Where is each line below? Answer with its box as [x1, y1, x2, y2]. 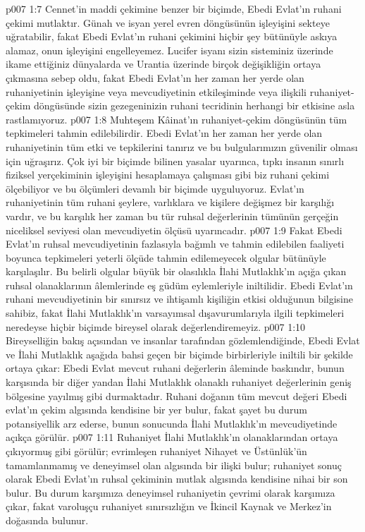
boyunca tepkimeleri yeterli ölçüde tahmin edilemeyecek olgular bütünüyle [6, 250, 326, 265]
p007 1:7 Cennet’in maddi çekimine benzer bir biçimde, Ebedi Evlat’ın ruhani [6, 1, 342, 16]
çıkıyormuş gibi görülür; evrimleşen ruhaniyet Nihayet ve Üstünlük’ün [6, 444, 307, 458]
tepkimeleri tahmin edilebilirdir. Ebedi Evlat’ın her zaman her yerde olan [6, 126, 323, 140]
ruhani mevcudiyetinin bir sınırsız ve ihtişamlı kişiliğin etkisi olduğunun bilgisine [6, 291, 353, 306]
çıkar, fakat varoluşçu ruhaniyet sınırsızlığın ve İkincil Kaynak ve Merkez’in [6, 499, 332, 514]
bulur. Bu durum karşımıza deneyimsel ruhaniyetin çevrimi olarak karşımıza [6, 485, 335, 500]
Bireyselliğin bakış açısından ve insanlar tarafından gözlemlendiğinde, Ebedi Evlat [6, 333, 360, 348]
